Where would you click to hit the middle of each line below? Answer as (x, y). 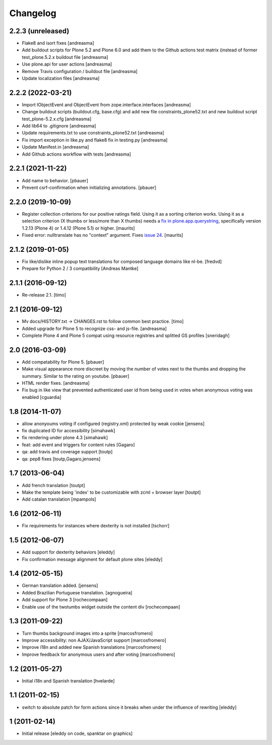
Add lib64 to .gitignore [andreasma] (59, 126)
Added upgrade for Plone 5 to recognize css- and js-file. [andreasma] (94, 328)
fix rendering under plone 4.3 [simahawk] (65, 438)
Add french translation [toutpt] (53, 485)
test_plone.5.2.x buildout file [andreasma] (65, 57)
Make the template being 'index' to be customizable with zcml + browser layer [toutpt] (111, 492)
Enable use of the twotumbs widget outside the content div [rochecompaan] (101, 606)
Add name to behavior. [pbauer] (55, 180)
